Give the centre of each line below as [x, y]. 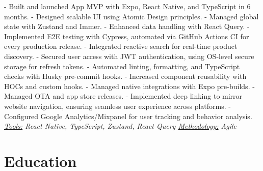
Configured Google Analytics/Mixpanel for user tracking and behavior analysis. [128, 116]
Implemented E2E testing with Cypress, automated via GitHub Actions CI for [127, 36]
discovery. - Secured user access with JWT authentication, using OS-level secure [129, 56]
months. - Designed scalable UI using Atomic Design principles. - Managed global [131, 16]
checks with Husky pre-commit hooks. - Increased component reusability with [125, 76]
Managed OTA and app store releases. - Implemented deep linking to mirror [123, 96]
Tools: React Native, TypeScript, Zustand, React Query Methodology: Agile [121, 126]
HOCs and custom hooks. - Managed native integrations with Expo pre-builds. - [129, 86]
